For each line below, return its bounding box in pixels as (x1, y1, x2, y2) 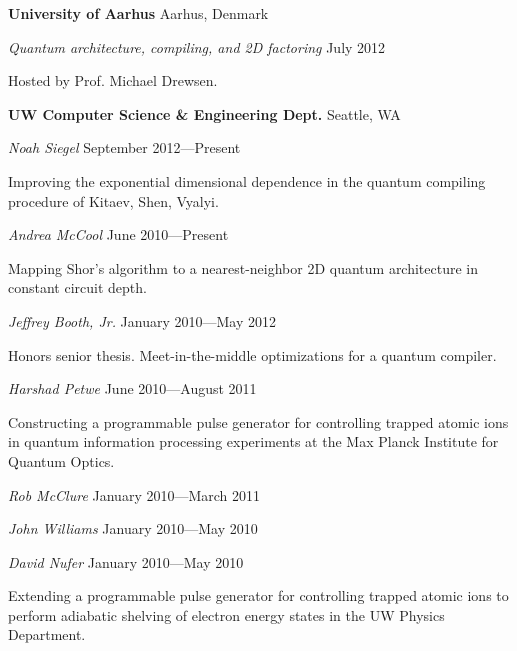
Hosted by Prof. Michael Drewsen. (8, 70, 218, 91)
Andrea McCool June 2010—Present (8, 224, 229, 245)
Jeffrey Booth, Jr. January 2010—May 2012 (8, 310, 277, 331)
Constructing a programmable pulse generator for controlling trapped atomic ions (8, 411, 509, 432)
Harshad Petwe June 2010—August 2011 (8, 378, 257, 399)
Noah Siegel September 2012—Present (8, 137, 241, 158)
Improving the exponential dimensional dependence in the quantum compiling (8, 170, 486, 191)
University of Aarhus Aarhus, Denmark (8, 3, 269, 23)
